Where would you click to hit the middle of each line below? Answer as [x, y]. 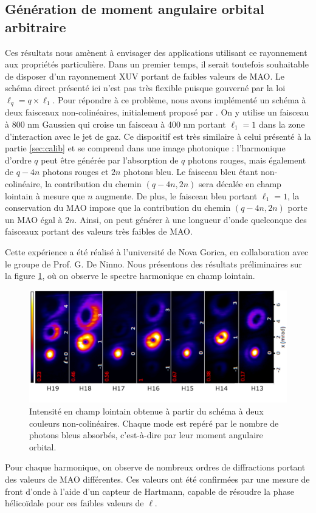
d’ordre [18, 160]
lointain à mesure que [45, 195]
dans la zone [282, 124]
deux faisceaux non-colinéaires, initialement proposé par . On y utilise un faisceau [157, 112]
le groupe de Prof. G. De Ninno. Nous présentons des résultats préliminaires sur [154, 263]
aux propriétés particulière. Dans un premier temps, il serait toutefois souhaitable [157, 64]
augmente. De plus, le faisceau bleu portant [177, 195]
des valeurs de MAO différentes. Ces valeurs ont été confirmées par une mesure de [157, 479]
